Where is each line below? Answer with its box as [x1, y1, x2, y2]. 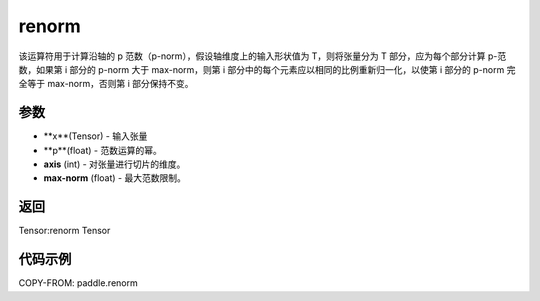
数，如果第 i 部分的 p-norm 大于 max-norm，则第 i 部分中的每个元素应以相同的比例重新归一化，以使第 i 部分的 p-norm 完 [18, 63, 516, 75]
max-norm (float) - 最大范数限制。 [43, 172, 187, 184]
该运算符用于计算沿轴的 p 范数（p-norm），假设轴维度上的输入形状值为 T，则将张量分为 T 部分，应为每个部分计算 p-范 [18, 50, 507, 62]
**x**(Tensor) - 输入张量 [43, 130, 148, 142]
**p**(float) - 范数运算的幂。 [43, 144, 162, 156]
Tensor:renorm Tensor [18, 225, 111, 237]
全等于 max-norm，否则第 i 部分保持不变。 [18, 78, 194, 90]
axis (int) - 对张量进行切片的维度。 [43, 158, 186, 170]
